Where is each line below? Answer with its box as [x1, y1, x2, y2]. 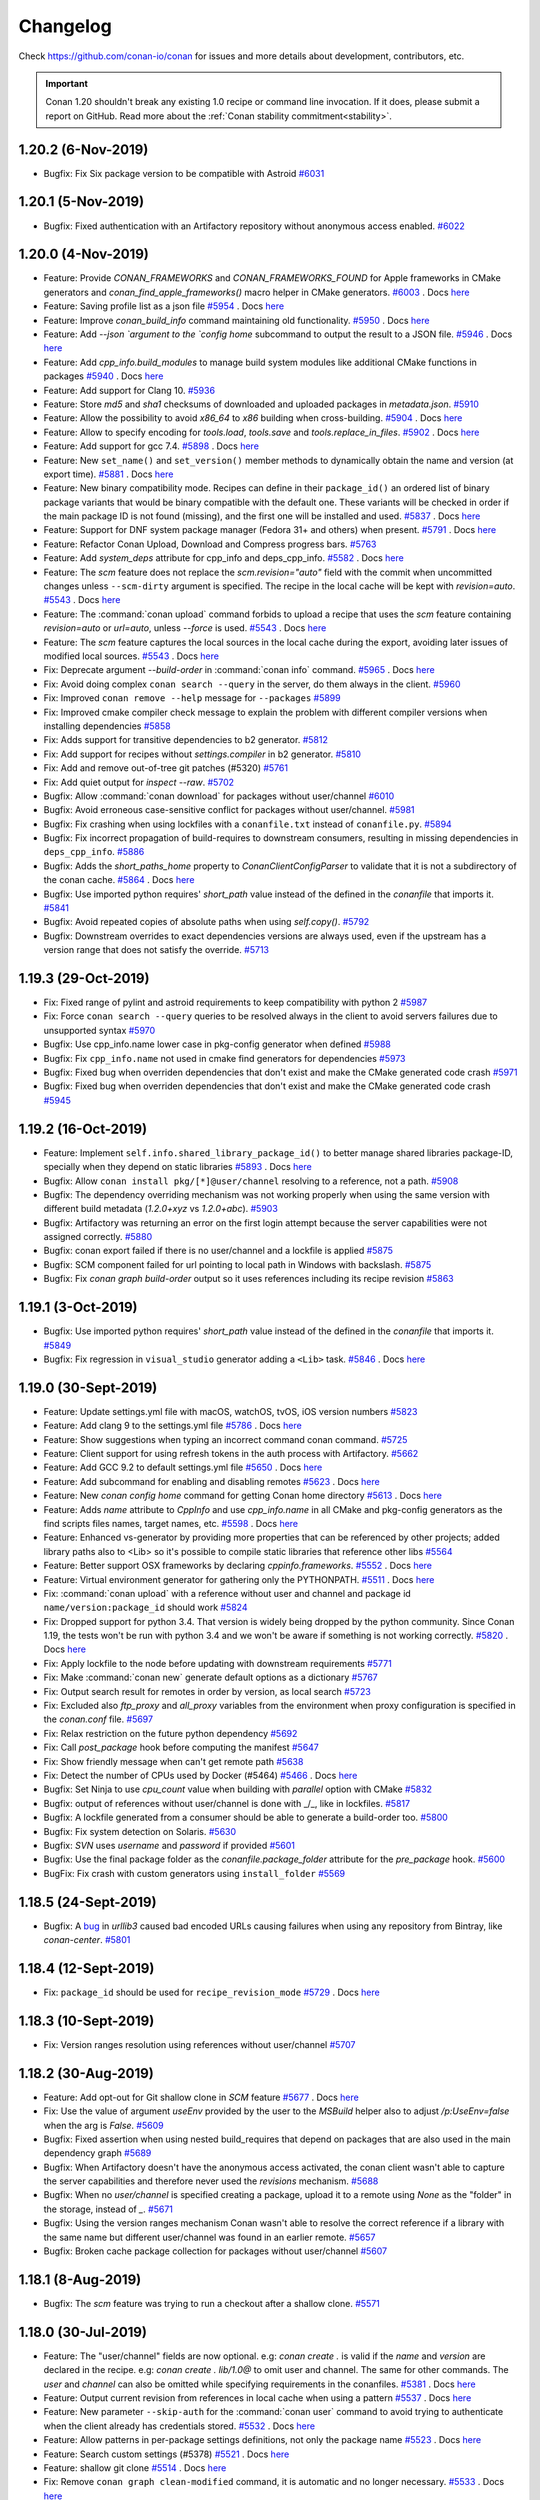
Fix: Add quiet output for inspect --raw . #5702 [43, 776, 235, 788]
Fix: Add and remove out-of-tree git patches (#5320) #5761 [43, 762, 289, 774]
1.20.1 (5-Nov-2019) [18, 193, 145, 210]
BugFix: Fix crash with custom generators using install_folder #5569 [43, 1867, 346, 1879]
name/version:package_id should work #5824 [43, 1601, 248, 1614]
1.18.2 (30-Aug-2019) [18, 2065, 154, 2082]
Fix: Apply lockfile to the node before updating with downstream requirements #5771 [43, 1657, 392, 1669]
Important [45, 77, 89, 89]
